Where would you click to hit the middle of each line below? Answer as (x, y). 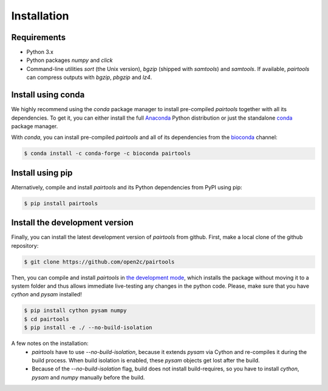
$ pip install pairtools (61, 203)
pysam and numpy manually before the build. (88, 377)
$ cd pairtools (46, 319)
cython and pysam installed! (46, 294)
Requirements (39, 37)
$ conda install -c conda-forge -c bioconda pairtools (107, 154)
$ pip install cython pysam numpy (75, 311)
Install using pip (42, 173)
